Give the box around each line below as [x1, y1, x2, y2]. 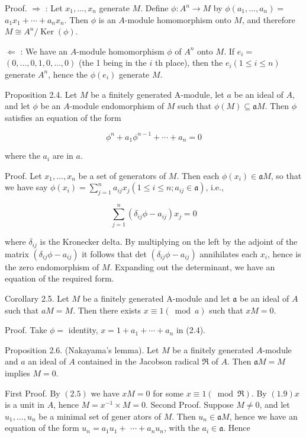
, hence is [267, 247, 301, 260]
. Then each [176, 169, 220, 181]
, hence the [48, 68, 88, 80]
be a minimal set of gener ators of [38, 410, 161, 422]
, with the [164, 421, 199, 434]
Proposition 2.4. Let [5, 88, 78, 100]
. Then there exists [73, 303, 141, 316]
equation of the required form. [5, 272, 114, 284]
